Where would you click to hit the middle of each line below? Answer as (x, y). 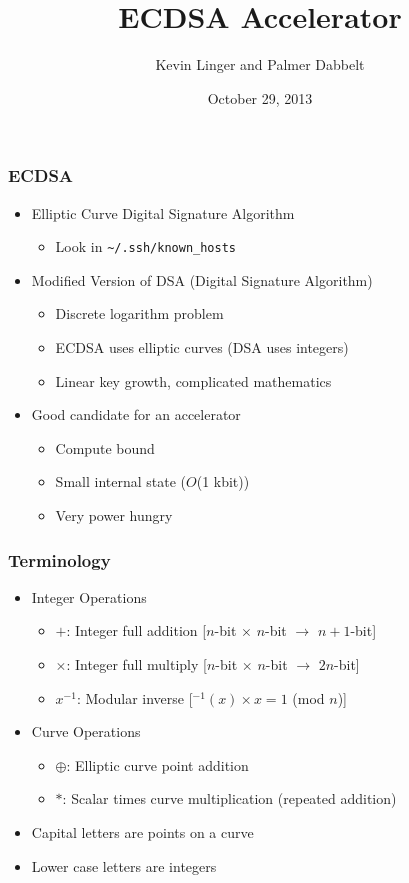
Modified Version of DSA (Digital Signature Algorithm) (202, 279)
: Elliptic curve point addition (157, 764)
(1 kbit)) (223, 481)
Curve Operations (86, 731)
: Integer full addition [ (136, 630)
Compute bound (105, 447)
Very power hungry (114, 515)
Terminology (59, 559)
